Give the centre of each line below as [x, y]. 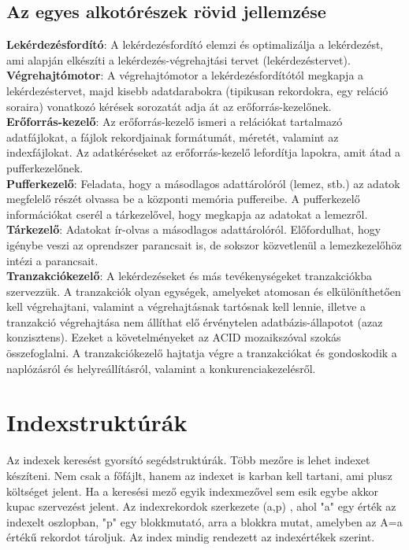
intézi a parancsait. [52, 260]
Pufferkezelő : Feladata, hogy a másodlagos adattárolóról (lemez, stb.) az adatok [203, 183]
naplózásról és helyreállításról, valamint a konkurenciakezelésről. [161, 368]
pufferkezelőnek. [45, 167]
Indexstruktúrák [97, 422]
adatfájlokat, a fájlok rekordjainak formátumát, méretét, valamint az [173, 137]
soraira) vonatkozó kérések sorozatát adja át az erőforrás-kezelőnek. [169, 106]
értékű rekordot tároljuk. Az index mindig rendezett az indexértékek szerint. [191, 537]
